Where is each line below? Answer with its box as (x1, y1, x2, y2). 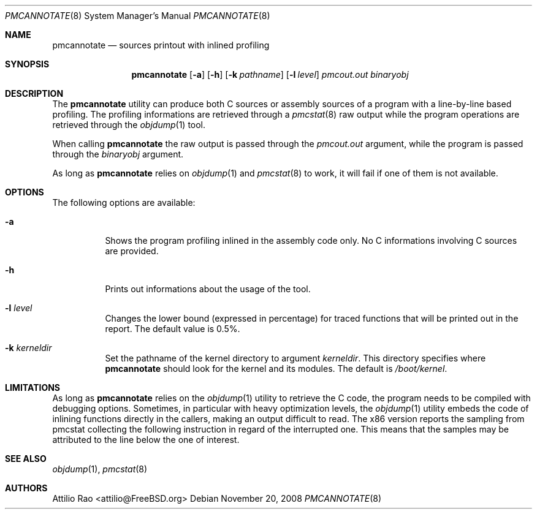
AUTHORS (5, 483, 48, 493)
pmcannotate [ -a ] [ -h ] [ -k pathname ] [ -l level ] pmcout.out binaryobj (131, 69, 409, 80)
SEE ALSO (5, 453, 47, 464)
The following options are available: (52, 197, 196, 208)
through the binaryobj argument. (52, 149, 184, 159)
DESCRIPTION (5, 88, 64, 99)
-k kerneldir (5, 342, 52, 353)
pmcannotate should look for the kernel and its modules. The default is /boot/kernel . (105, 363, 447, 374)
